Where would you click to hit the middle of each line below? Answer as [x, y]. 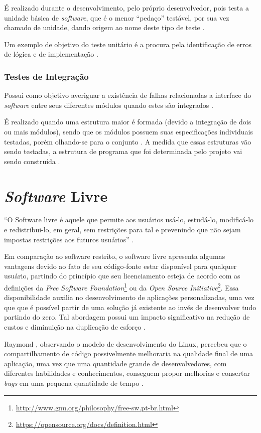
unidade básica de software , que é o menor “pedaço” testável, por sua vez [117, 17]
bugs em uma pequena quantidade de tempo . [74, 383]
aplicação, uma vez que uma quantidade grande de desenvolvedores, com [115, 363]
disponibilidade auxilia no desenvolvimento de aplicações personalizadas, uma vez [129, 297]
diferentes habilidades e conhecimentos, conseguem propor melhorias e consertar [127, 373]
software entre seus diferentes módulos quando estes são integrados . [109, 105]
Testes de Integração [46, 76]
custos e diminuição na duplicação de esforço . [75, 327]
